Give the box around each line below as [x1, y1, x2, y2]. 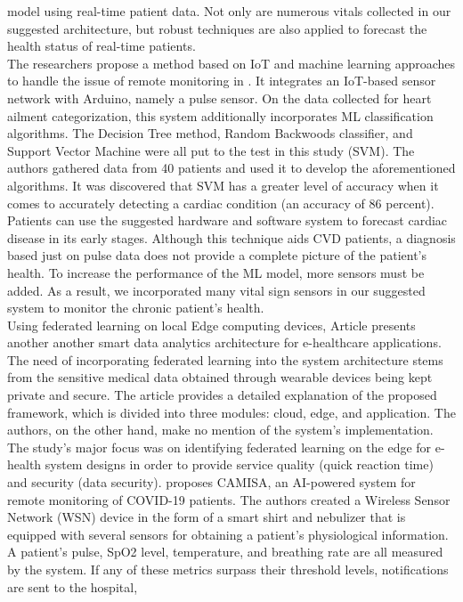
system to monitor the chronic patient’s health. [7, 298, 264, 317]
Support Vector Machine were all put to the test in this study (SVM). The [7, 141, 415, 159]
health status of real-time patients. [7, 37, 196, 55]
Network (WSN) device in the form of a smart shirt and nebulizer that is [7, 508, 406, 526]
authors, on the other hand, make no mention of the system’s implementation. [7, 420, 434, 439]
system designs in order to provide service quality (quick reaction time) [45, 455, 434, 474]
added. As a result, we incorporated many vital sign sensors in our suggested [7, 281, 426, 299]
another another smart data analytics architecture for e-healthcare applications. [7, 333, 442, 352]
